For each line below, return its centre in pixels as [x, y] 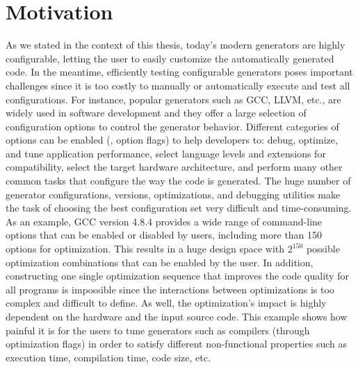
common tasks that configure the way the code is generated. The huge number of [178, 181]
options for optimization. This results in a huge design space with [145, 249]
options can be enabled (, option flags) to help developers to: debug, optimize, [172, 140]
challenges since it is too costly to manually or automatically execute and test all [178, 85]
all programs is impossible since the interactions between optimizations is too [170, 289]
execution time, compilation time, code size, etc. [108, 357]
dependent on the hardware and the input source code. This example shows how [177, 316]
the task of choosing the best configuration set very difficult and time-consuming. [179, 208]
